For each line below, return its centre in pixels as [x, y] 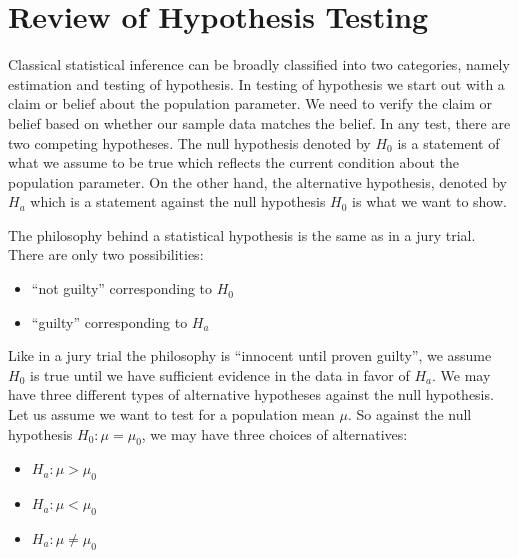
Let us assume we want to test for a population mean [171, 414]
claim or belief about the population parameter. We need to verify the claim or [250, 103]
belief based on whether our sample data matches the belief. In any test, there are [259, 122]
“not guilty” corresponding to [122, 288]
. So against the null [409, 414]
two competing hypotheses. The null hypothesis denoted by [189, 142]
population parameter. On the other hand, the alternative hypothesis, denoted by [257, 181]
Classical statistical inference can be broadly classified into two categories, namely [259, 64]
